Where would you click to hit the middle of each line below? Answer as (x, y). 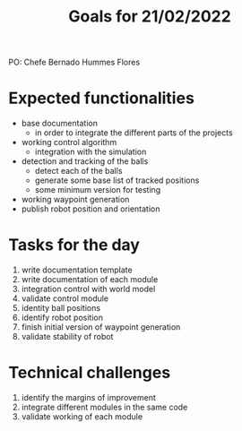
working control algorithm (69, 142)
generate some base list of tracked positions (117, 180)
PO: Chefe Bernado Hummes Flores (74, 62)
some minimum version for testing (98, 190)
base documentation (59, 124)
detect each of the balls (78, 171)
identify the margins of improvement (88, 397)
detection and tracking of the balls (85, 161)
